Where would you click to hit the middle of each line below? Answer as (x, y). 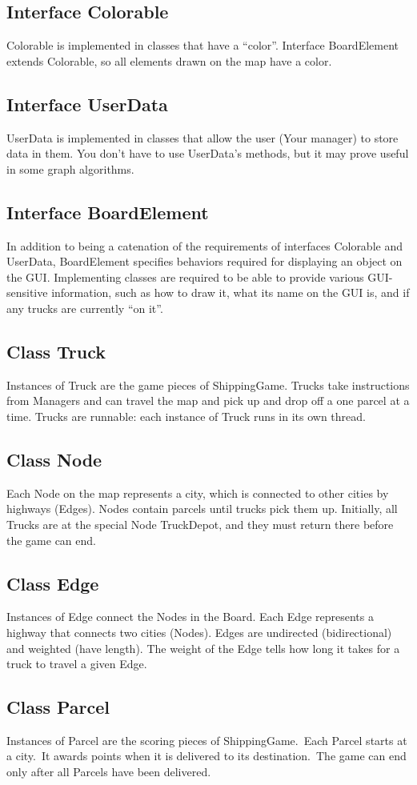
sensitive (27, 292)
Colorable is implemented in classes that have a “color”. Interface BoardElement (203, 45)
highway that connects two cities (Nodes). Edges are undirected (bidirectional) (199, 632)
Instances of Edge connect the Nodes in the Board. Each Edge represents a (190, 617)
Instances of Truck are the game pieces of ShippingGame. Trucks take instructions (208, 384)
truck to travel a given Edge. (77, 664)
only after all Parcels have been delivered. (109, 772)
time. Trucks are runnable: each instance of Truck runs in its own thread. (186, 416)
